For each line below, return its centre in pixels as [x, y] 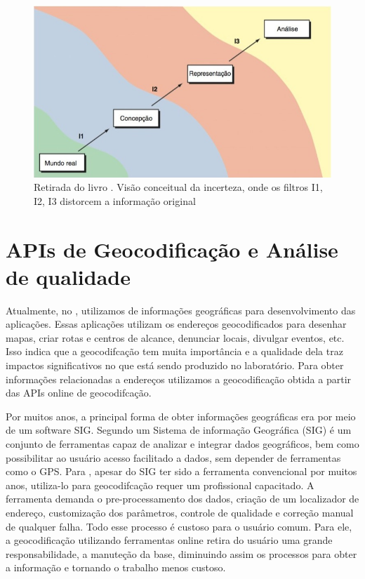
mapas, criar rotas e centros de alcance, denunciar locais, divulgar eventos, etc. [175, 337]
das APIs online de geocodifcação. [79, 393]
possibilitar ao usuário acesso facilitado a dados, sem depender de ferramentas [173, 457]
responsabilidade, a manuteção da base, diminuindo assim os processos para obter [181, 553]
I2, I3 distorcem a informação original [115, 200]
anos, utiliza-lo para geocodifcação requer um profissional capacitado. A [160, 485]
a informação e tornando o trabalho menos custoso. [116, 567]
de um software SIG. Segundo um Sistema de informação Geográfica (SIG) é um [179, 430]
